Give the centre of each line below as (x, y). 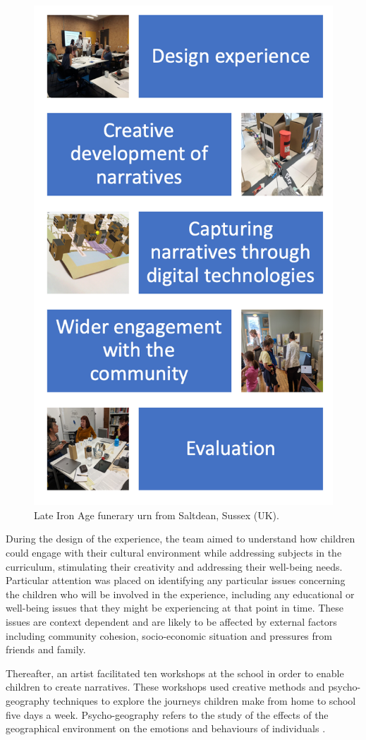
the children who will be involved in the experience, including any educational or (180, 594)
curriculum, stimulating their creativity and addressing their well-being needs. (174, 566)
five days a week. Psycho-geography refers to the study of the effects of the (167, 714)
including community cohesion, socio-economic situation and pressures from (169, 635)
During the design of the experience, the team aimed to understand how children (181, 539)
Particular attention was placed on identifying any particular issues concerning (176, 580)
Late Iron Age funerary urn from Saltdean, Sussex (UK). (157, 515)
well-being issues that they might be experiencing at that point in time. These (175, 608)
